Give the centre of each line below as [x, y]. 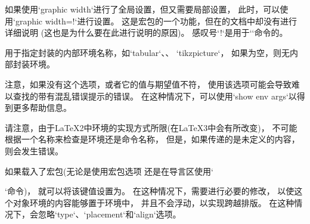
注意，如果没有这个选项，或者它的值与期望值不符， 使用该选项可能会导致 [148, 84]
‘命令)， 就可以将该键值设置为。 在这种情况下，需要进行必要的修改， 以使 [150, 191]
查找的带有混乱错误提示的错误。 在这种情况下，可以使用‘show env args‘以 [155, 96]
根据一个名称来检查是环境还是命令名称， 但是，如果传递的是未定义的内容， [152, 139]
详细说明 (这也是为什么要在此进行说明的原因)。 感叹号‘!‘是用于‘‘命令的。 [146, 32]
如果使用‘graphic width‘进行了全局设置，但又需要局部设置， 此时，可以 [142, 9]
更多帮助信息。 [42, 108]
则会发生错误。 [34, 150]
